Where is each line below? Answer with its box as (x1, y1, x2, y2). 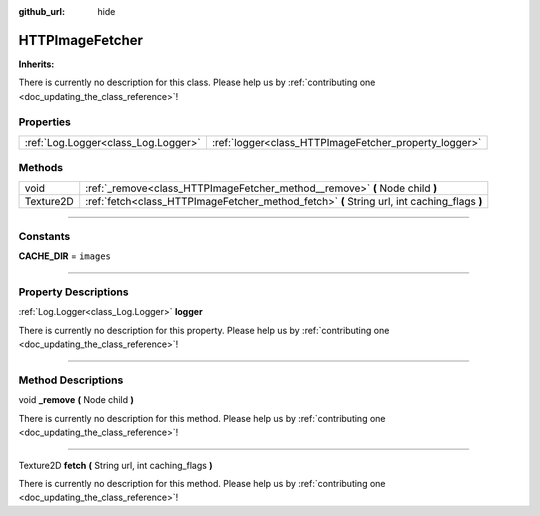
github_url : (18, 6, 65, 17)
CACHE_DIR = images (18, 250, 112, 262)
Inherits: (18, 58, 55, 70)
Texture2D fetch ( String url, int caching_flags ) (18, 459, 214, 471)
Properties (18, 115, 72, 129)
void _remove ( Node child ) (18, 394, 134, 406)
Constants (18, 229, 71, 243)
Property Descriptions (18, 285, 129, 299)
